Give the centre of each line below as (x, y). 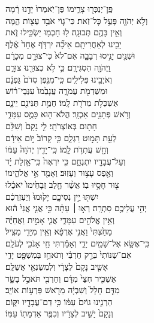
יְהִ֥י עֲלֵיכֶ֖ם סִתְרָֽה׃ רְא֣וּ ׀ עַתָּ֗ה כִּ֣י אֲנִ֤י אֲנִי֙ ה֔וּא (76, 208)
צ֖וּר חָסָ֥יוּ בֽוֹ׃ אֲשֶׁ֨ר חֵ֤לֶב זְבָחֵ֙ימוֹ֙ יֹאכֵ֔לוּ (62, 184)
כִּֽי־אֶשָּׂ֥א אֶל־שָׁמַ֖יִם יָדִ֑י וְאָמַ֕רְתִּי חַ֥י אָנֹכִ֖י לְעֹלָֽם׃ (78, 243)
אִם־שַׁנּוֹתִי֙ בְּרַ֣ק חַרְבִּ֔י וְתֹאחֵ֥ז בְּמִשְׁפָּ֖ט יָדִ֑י (69, 255)
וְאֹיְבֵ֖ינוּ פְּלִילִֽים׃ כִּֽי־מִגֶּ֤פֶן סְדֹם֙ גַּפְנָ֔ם (59, 79)
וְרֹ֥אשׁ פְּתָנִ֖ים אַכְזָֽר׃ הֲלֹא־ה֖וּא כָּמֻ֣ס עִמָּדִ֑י (68, 114)
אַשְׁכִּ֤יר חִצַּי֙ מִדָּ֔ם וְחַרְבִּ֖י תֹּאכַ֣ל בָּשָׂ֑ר (61, 278)
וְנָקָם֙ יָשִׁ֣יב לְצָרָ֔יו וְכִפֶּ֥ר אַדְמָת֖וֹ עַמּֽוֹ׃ (59, 313)
